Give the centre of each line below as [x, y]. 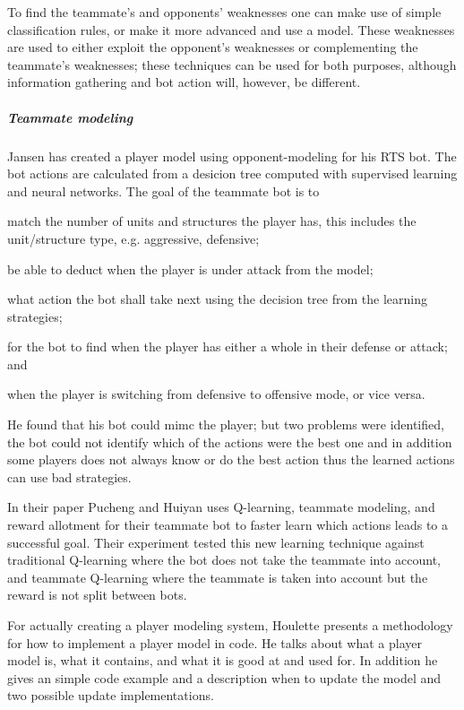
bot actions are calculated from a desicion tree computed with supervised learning [232, 173]
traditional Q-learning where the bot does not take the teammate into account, [224, 560]
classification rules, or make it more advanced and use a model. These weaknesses [231, 29]
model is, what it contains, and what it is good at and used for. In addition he [223, 660]
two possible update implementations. [111, 695]
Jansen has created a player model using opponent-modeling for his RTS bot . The [232, 156]
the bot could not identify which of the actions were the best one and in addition [230, 442]
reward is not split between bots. [97, 595]
